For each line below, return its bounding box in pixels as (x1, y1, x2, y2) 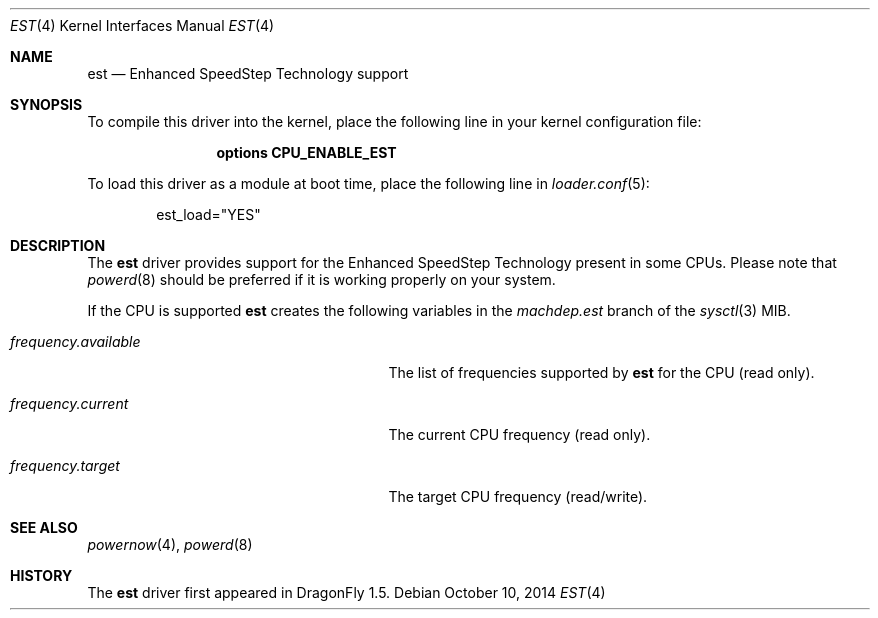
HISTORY (10, 567, 73, 584)
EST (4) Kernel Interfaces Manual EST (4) (10, 17, 275, 34)
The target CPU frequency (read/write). (388, 488, 648, 505)
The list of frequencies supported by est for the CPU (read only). (388, 364, 815, 381)
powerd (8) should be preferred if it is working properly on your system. (87, 271, 556, 288)
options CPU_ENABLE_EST (216, 144, 397, 161)
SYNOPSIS (10, 96, 83, 113)
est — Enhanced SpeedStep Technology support (87, 65, 409, 82)
